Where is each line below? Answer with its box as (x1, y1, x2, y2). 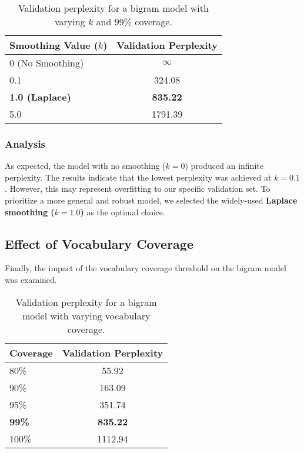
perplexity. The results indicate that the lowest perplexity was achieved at (5, 171, 272, 183)
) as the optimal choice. (80, 205, 165, 218)
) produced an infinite (185, 159, 263, 172)
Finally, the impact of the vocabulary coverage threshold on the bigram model (5, 262, 286, 274)
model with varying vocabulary (22, 308, 151, 322)
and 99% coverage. (96, 15, 172, 28)
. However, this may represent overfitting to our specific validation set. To (5, 182, 270, 195)
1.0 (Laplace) (9, 90, 71, 104)
